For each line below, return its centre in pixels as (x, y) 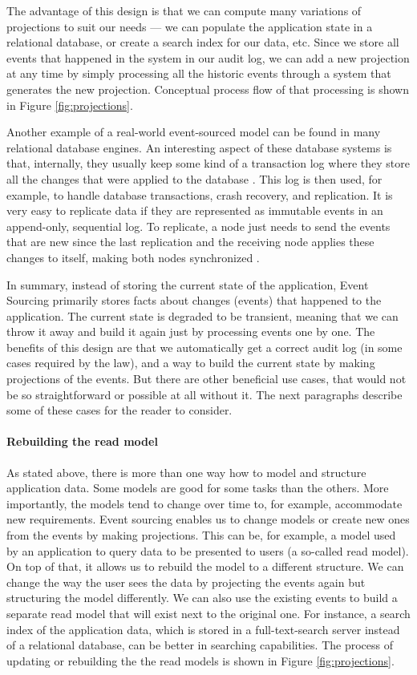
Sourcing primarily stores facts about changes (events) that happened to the (194, 300)
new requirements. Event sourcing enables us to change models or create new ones (208, 519)
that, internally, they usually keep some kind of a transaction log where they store (208, 163)
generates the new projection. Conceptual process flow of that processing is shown (208, 89)
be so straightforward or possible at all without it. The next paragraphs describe (204, 394)
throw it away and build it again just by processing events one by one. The (191, 331)
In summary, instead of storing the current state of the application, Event (188, 284)
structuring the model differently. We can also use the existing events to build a (202, 598)
